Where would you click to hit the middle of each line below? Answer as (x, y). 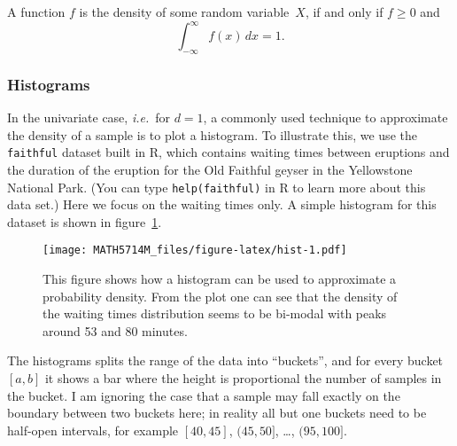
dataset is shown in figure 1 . (85, 221)
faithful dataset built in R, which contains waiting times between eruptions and (228, 152)
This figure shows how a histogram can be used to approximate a (220, 279)
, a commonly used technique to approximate (325, 117)
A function (36, 12)
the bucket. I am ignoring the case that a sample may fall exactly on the (204, 395)
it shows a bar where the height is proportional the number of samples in (243, 378)
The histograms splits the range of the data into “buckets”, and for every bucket (225, 360)
